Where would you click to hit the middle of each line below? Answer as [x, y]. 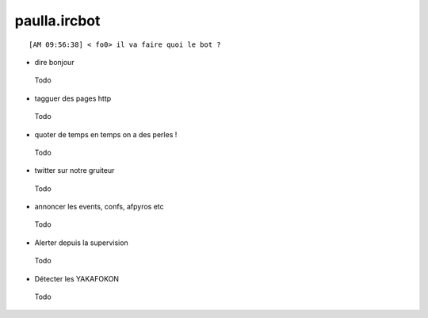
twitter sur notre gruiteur [75, 170]
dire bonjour [54, 62]
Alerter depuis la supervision [81, 243]
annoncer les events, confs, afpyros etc [99, 207]
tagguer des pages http [73, 98]
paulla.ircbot [57, 21]
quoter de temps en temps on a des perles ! [106, 134]
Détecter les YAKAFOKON [76, 278]
